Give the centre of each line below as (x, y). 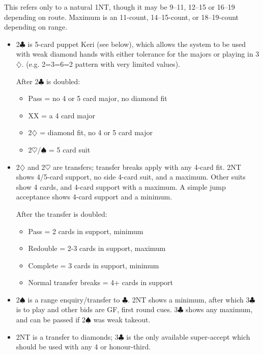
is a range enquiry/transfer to (74, 299)
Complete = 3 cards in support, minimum (94, 265)
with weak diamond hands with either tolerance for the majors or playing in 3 (138, 54)
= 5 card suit (70, 149)
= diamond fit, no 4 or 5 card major (96, 132)
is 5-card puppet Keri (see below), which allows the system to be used (137, 44)
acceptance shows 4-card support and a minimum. (94, 197)
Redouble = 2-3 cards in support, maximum (97, 248)
